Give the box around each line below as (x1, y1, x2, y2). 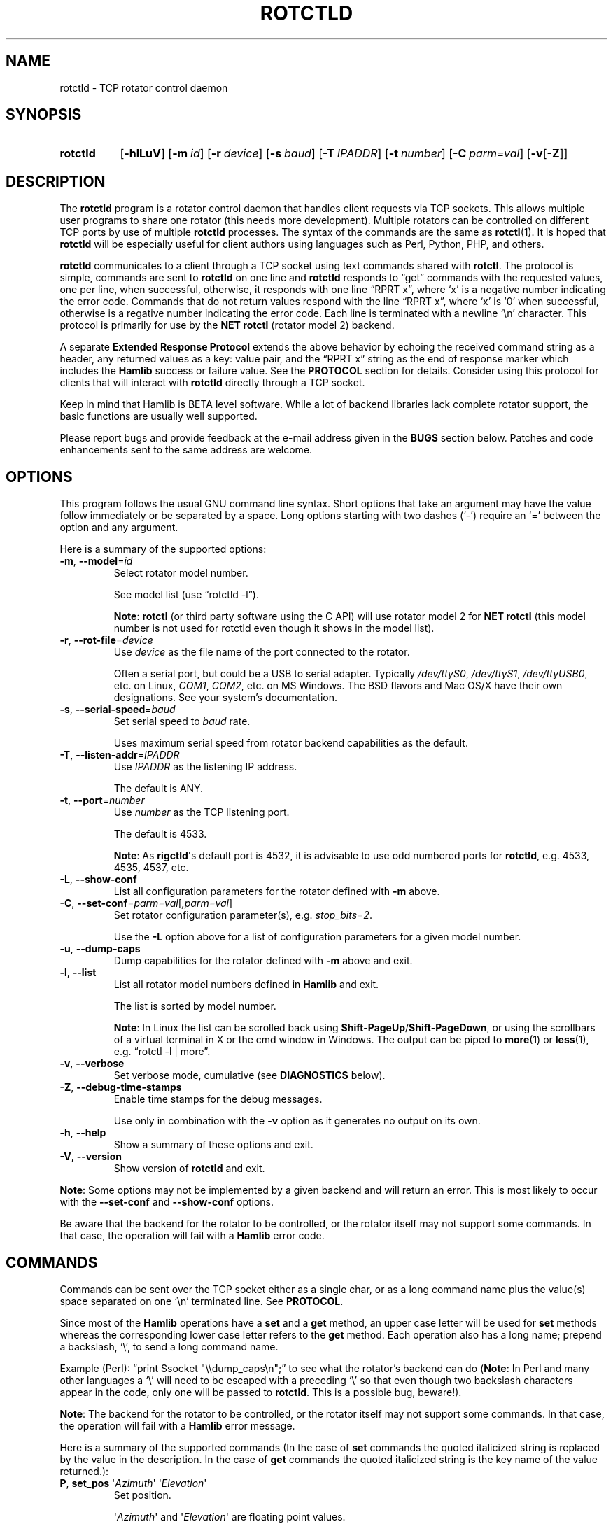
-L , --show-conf (59, 873, 137, 886)
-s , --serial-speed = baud (59, 703, 176, 716)
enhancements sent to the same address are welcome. (59, 444, 313, 456)
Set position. (113, 1488, 171, 1501)
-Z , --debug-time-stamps (59, 1081, 182, 1094)
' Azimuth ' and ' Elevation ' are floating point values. (113, 1510, 346, 1523)
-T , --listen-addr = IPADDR (59, 749, 180, 761)
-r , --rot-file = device (59, 634, 153, 647)
